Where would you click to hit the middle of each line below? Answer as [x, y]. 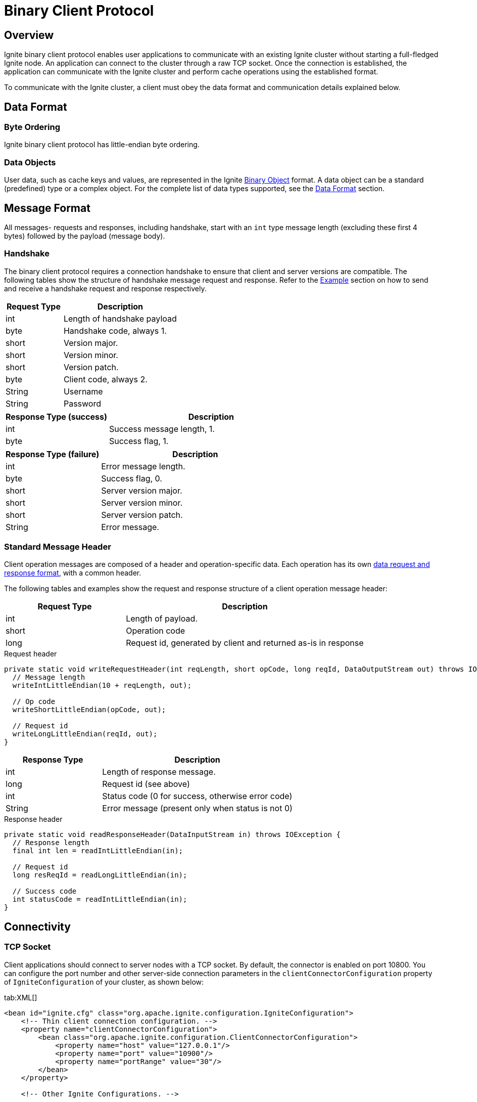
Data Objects [30, 162]
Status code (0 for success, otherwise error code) [197, 796]
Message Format [47, 208]
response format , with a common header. [73, 573]
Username [83, 391]
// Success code [44, 891]
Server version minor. [142, 502]
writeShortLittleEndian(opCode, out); [89, 710]
